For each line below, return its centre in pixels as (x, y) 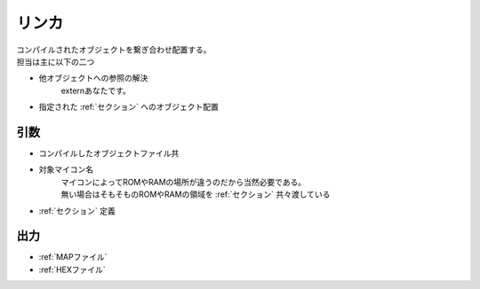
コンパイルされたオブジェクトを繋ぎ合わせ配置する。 (114, 50)
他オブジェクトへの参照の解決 (93, 78)
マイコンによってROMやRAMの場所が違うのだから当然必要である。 (184, 182)
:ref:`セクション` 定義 (77, 211)
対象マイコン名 (66, 169)
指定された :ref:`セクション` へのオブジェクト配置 (129, 107)
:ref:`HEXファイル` (72, 269)
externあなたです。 (96, 90)
